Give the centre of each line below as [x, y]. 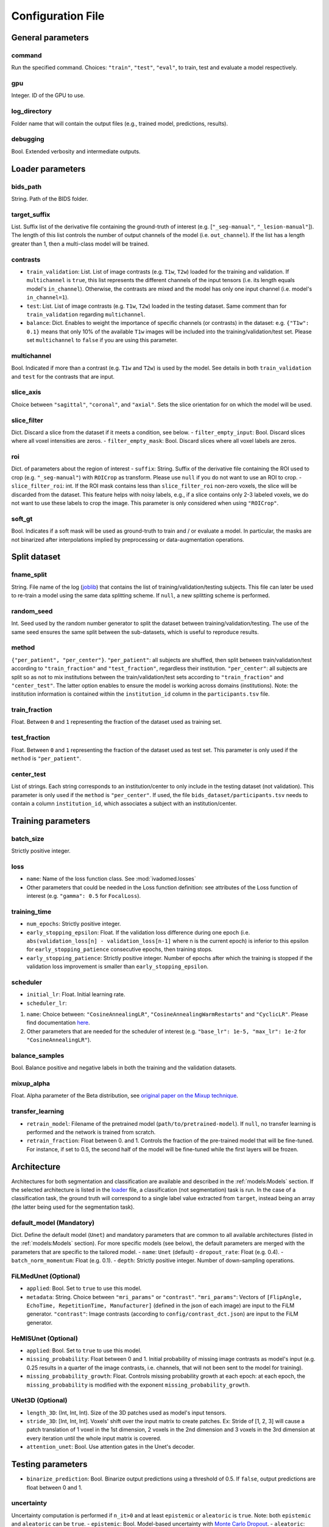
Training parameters [51, 821]
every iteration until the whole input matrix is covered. [94, 1438]
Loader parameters [48, 169]
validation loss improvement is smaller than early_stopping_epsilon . [118, 967]
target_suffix [31, 214]
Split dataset [36, 557]
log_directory [31, 111]
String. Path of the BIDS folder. [50, 199]
